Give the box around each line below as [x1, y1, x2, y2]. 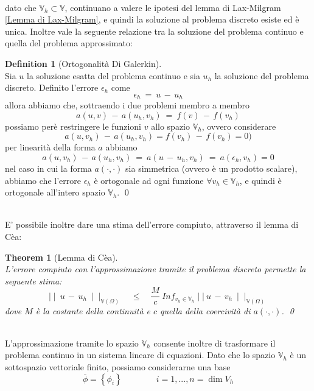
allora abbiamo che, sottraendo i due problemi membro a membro [5, 99, 249, 111]
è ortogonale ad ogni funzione [94, 174, 204, 186]
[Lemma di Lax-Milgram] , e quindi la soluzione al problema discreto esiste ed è [5, 13, 299, 26]
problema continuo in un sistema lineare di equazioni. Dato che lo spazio [5, 348, 276, 361]
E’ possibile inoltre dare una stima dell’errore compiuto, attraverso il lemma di [5, 218, 299, 231]
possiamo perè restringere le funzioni [5, 119, 141, 132]
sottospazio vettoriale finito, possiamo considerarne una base [5, 361, 231, 373]
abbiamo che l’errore [5, 174, 81, 186]
